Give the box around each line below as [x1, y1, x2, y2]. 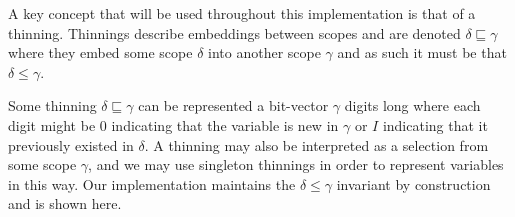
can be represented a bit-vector [138, 95, 329, 116]
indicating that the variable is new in [111, 114, 339, 135]
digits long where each [344, 95, 481, 116]
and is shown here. [8, 193, 122, 214]
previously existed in [8, 134, 134, 155]
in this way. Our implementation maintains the [8, 173, 296, 194]
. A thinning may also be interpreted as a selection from [144, 134, 489, 155]
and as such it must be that [337, 42, 507, 63]
